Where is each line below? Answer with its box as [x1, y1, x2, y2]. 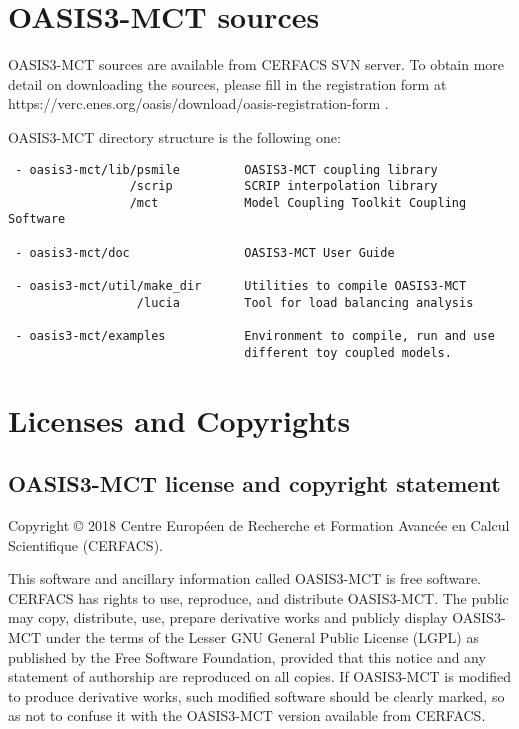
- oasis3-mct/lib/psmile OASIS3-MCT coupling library [15, 162, 438, 177]
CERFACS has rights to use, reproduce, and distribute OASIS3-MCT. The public [8, 587, 509, 608]
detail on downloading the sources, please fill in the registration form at [8, 73, 447, 94]
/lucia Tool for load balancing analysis [136, 295, 474, 310]
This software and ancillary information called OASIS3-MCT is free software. [8, 568, 482, 589]
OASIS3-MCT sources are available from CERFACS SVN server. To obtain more [8, 54, 505, 75]
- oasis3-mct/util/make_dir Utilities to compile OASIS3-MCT [15, 279, 467, 294]
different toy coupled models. [244, 345, 452, 360]
